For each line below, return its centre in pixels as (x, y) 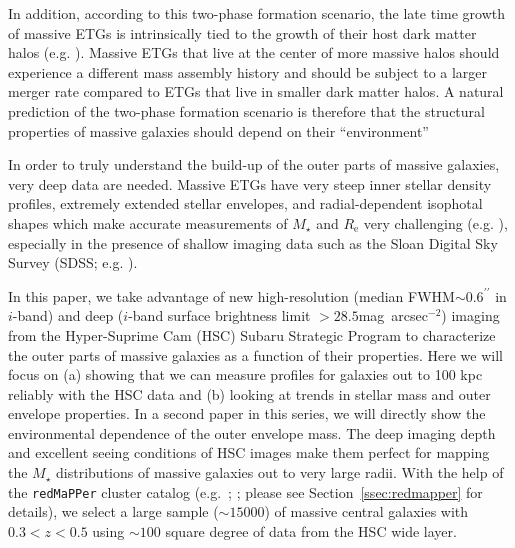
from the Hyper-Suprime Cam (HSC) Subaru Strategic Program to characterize (252, 334)
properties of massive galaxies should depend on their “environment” (218, 130)
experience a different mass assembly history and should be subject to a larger (248, 71)
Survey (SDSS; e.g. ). (73, 262)
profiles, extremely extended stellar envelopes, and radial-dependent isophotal (245, 203)
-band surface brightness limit (219, 315)
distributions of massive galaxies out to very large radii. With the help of (280, 472)
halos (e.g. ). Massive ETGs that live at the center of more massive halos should (254, 52)
